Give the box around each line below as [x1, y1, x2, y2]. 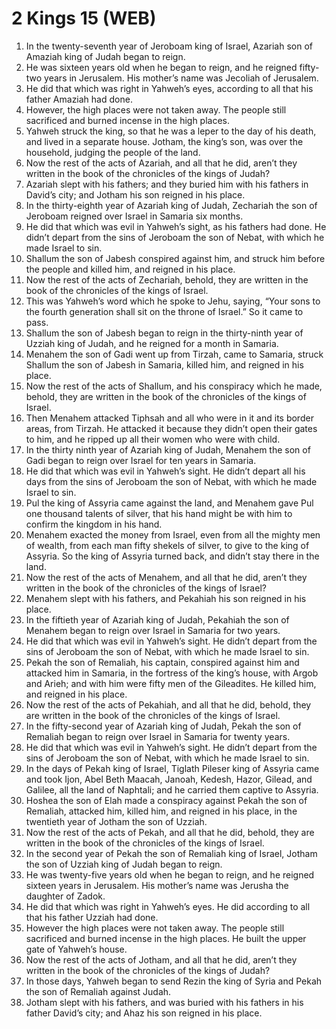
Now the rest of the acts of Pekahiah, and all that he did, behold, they [25, 698, 312, 711]
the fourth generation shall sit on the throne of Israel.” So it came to [25, 305, 304, 317]
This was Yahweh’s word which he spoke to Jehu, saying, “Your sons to [25, 295, 321, 307]
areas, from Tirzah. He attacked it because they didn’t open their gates [25, 422, 318, 434]
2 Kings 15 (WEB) [11, 7, 157, 30]
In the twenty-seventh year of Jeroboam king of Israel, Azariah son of [25, 40, 313, 52]
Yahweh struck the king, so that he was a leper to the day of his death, [25, 125, 317, 137]
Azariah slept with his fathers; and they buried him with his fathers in [25, 178, 309, 190]
